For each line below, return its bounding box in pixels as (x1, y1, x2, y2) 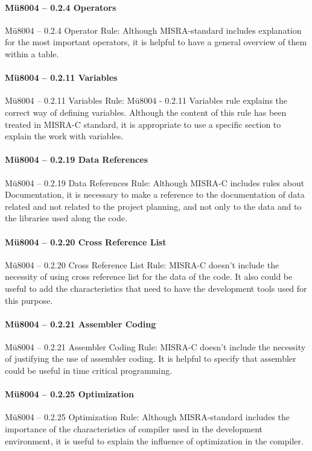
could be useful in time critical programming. (5, 364, 173, 377)
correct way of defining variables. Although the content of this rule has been (5, 106, 287, 118)
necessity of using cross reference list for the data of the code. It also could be (5, 270, 293, 283)
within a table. (5, 47, 59, 60)
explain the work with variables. (5, 130, 124, 142)
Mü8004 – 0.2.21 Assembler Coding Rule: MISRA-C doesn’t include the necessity (5, 340, 306, 353)
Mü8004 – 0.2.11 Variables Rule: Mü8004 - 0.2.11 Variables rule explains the (5, 94, 288, 107)
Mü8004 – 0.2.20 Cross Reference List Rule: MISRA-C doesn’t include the (5, 258, 279, 271)
